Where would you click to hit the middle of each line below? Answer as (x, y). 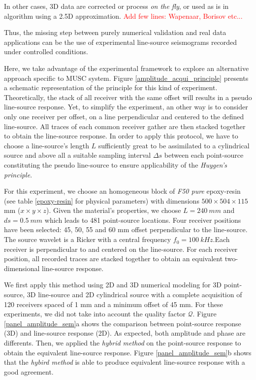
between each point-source (204, 155)
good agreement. (29, 371)
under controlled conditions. (46, 52)
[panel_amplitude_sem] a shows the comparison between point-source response (123, 323)
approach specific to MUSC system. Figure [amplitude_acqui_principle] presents (126, 78)
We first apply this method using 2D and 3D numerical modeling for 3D (113, 285)
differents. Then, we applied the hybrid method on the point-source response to (123, 343)
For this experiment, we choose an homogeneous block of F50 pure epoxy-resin (122, 191)
